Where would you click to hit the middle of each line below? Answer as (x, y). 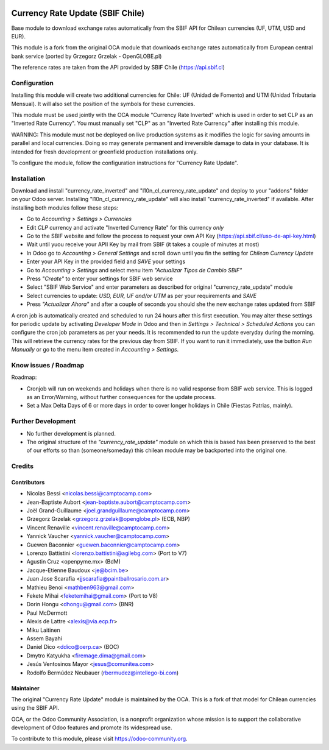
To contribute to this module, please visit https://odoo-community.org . (100, 739)
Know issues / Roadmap (48, 365)
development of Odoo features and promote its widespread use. (92, 727)
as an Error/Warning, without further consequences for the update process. (121, 397)
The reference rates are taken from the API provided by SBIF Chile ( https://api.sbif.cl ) (118, 68)
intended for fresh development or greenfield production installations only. (104, 152)
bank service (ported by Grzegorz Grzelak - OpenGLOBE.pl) (87, 56)
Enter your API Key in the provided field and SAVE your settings (106, 261)
